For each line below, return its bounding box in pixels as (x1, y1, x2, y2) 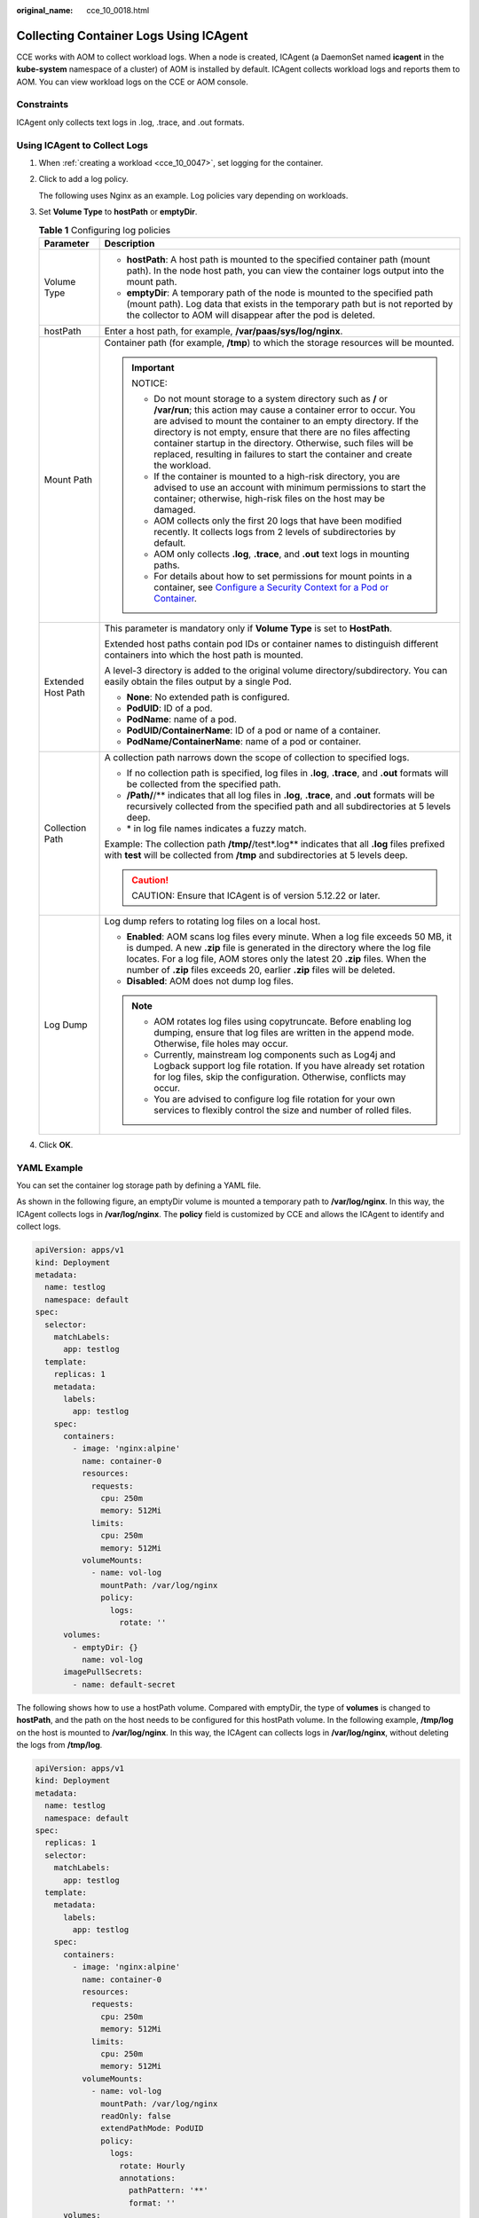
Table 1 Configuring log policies (38, 224, 171, 236)
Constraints (16, 98, 69, 111)
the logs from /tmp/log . (16, 1740, 103, 1750)
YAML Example (16, 1161, 83, 1174)
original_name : (16, 5, 74, 15)
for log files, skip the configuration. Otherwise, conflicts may (153, 1070, 406, 1082)
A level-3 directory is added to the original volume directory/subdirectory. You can (104, 664, 448, 676)
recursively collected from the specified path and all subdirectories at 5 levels (126, 799, 452, 812)
